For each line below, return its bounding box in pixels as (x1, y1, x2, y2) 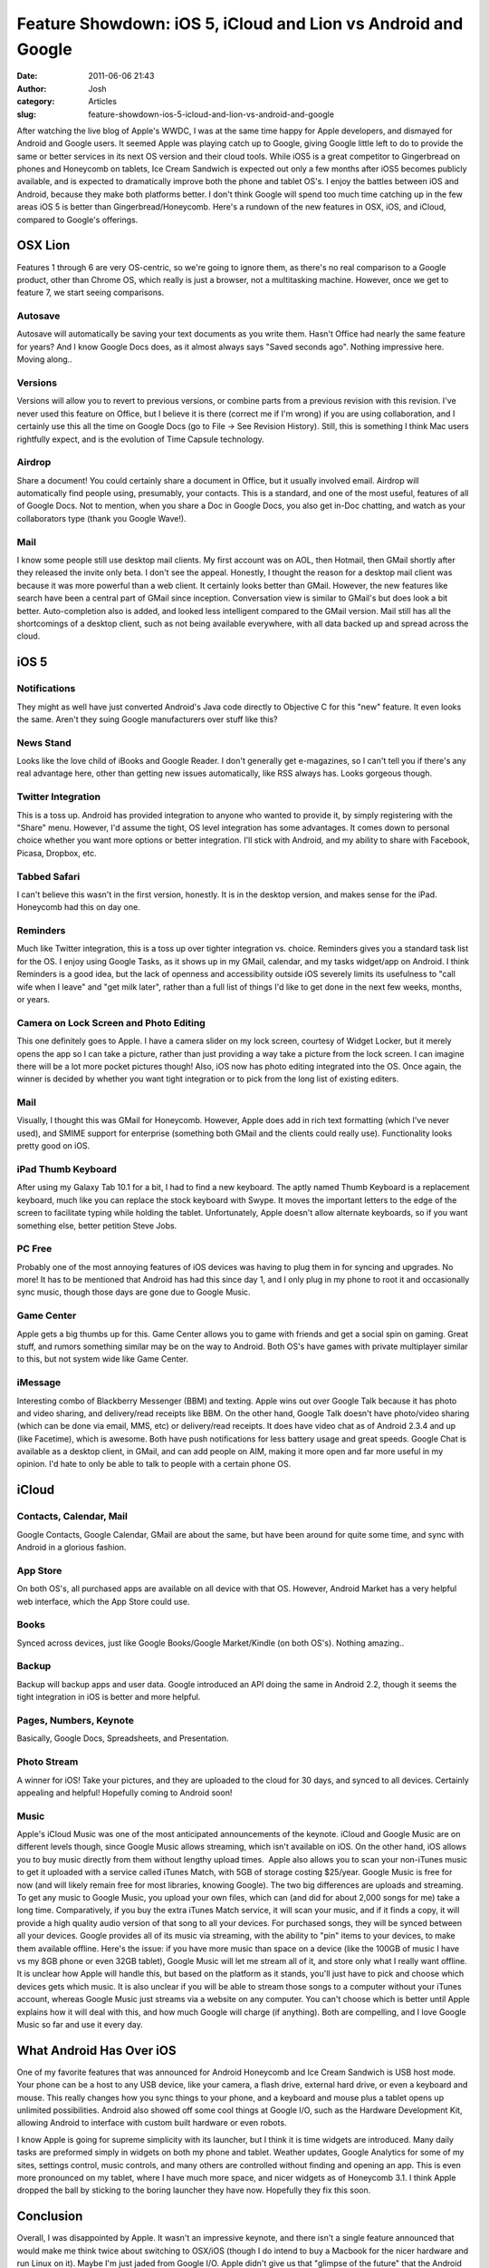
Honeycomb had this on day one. (16, 902, 140, 913)
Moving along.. (16, 354, 72, 365)
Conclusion (16, 2209, 83, 2224)
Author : (16, 83, 47, 94)
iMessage (16, 1376, 62, 1389)
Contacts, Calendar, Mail (16, 1510, 129, 1523)
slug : (16, 109, 36, 120)
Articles (88, 96, 118, 107)
